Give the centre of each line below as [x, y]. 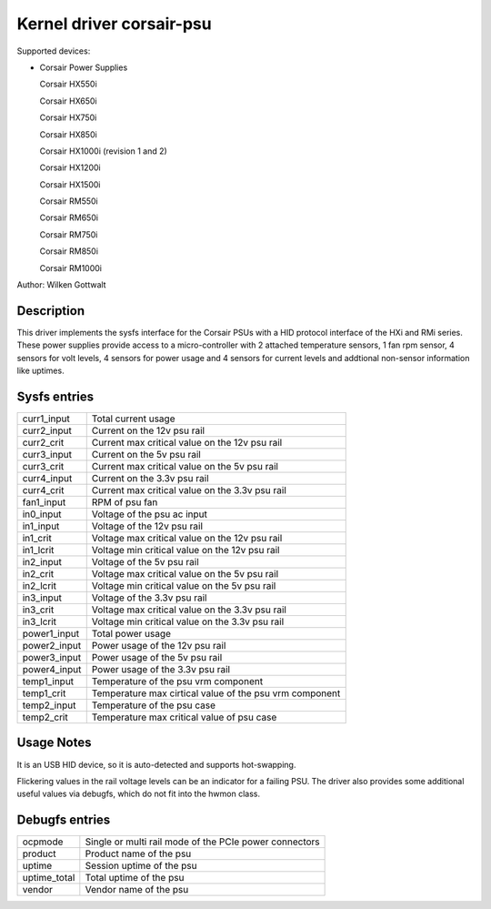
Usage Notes [54, 743]
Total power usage [131, 634]
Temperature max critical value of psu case [184, 717]
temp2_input [49, 705]
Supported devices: [54, 51]
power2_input [52, 646]
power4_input [52, 669]
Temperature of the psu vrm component [177, 681]
